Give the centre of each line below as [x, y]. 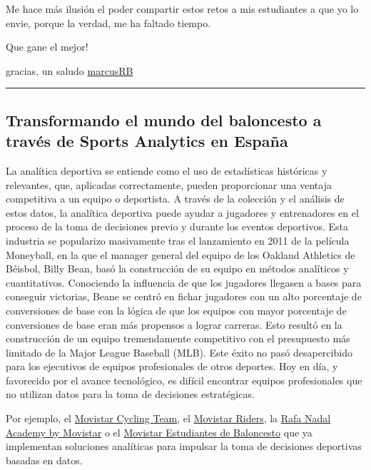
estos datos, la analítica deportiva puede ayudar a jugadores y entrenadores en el [182, 212]
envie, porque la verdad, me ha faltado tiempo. [108, 22]
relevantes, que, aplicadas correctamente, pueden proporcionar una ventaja [169, 184]
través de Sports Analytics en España [147, 141]
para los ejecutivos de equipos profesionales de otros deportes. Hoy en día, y [172, 366]
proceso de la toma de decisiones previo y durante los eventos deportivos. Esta [177, 226]
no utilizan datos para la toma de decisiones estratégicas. [130, 394]
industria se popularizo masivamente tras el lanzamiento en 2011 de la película [178, 240]
